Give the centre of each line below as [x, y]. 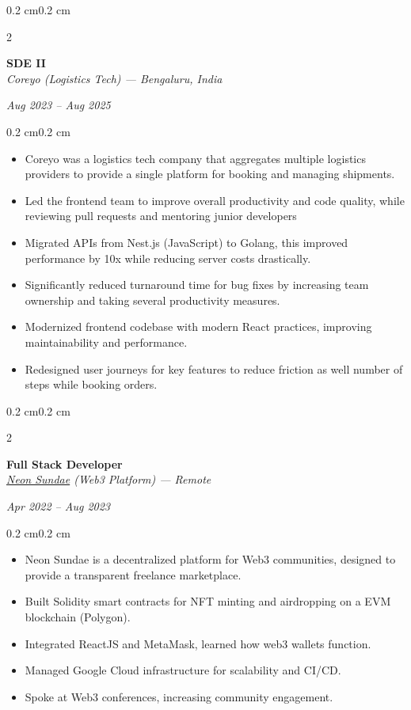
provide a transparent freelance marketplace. [133, 574]
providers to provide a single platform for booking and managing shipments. [210, 174]
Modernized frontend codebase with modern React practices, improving [198, 327]
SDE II [26, 63]
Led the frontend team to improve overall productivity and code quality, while [215, 200]
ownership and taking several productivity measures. [152, 300]
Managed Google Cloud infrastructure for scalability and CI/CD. [183, 670]
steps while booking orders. [91, 384]
